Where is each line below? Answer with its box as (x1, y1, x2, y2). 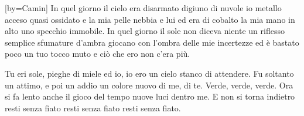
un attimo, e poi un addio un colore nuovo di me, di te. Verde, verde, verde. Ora (5, 79, 293, 91)
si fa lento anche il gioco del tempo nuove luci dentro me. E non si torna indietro (5, 90, 295, 103)
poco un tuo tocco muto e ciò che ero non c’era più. (5, 47, 190, 60)
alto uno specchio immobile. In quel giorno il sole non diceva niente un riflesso (5, 25, 285, 37)
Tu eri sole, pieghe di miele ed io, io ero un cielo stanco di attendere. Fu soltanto (5, 67, 294, 79)
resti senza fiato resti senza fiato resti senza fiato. (5, 101, 181, 114)
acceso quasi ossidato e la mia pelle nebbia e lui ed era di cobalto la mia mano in (5, 13, 295, 25)
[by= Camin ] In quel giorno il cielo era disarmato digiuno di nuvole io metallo (5, 2, 282, 13)
